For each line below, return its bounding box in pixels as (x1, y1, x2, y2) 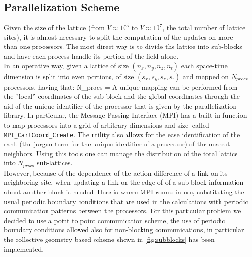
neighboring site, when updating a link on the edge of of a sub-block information (4, 177, 244, 187)
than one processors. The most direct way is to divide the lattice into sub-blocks (4, 41, 242, 51)
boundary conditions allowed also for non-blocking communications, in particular (4, 225, 244, 235)
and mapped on (182, 71, 229, 81)
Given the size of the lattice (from (4, 22, 105, 32)
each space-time (181, 60, 228, 70)
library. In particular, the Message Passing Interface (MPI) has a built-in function (4, 110, 247, 120)
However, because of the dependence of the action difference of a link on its (4, 167, 228, 177)
